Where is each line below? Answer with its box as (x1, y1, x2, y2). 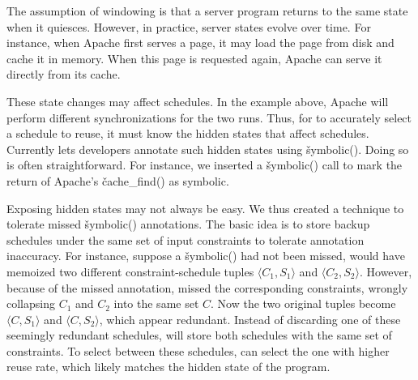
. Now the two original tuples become (211, 295, 396, 312)
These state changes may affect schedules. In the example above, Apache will (6, 92, 389, 109)
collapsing (6, 295, 55, 312)
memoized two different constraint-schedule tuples (6, 263, 254, 280)
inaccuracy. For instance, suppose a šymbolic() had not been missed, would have (6, 247, 405, 264)
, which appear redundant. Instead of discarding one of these (99, 310, 401, 327)
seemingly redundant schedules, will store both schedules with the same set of (6, 327, 392, 344)
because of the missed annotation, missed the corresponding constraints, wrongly (6, 279, 408, 296)
